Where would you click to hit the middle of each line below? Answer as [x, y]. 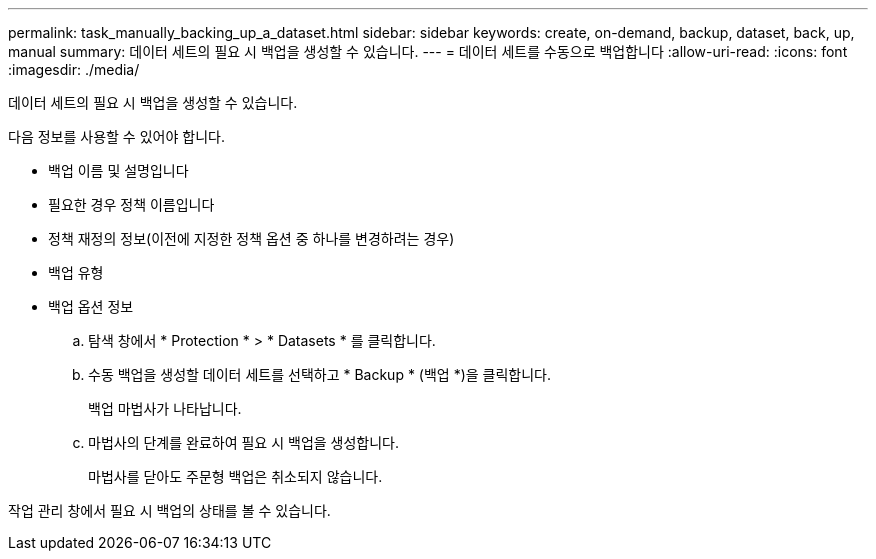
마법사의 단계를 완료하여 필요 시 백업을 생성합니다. [244, 442]
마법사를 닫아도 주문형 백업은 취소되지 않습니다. [235, 476]
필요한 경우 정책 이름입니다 [131, 204]
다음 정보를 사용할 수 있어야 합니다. [116, 136]
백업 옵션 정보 [91, 306]
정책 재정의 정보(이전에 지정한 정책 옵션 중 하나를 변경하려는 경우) [251, 238]
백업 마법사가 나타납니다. [165, 408]
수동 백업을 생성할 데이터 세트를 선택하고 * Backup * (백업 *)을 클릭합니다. [320, 374]
